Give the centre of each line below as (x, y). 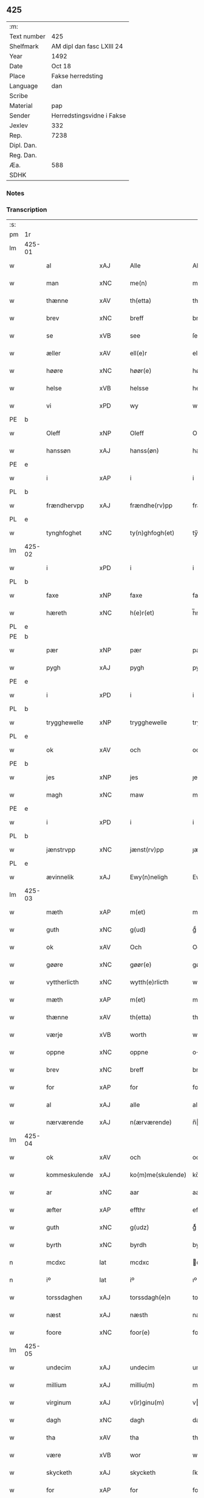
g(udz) (140, 1228)
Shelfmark (24, 46)
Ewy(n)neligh (149, 877)
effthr (138, 1210)
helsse (139, 388)
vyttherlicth (63, 982)
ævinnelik (60, 877)
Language (24, 86)
